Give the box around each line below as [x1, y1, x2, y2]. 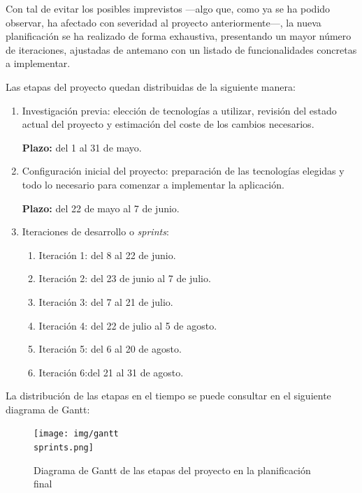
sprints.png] [34, 443, 94, 453]
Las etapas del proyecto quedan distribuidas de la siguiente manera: [6, 79, 296, 94]
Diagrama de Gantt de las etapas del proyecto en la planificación [34, 462, 311, 477]
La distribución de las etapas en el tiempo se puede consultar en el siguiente [6, 388, 331, 403]
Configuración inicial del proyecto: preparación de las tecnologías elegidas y [22, 163, 345, 178]
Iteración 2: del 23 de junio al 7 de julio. [38, 271, 211, 286]
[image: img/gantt [34, 429, 119, 439]
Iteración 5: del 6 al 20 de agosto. [38, 341, 182, 356]
